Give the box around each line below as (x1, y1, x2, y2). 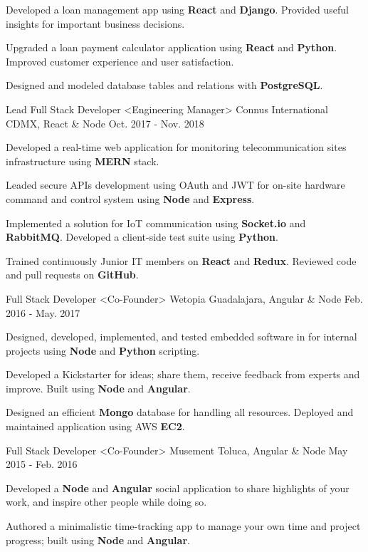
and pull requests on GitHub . (6, 267, 139, 282)
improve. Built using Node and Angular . (6, 380, 191, 395)
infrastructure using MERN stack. (6, 153, 159, 168)
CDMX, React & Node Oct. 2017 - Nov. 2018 (6, 115, 204, 130)
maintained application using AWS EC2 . (6, 419, 185, 434)
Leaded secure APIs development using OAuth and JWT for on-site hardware (6, 177, 345, 192)
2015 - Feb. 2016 (6, 457, 78, 472)
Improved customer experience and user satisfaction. (6, 53, 234, 68)
